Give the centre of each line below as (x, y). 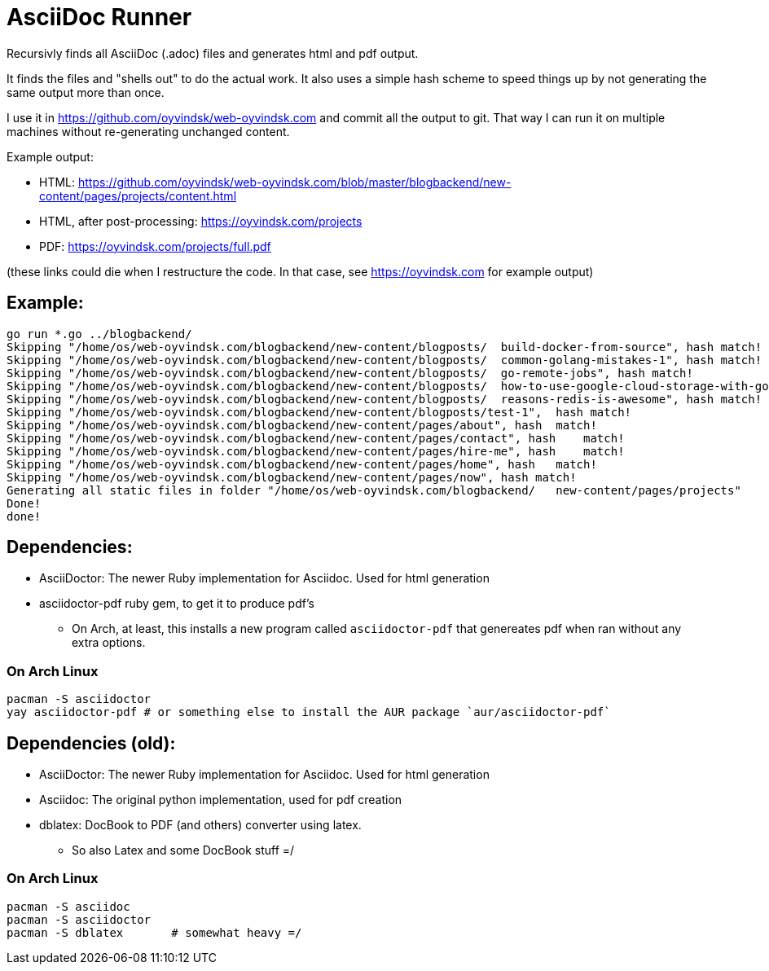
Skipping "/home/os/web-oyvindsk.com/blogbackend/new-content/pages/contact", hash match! (316, 438)
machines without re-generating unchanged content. (148, 131)
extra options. (109, 643)
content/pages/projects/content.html (138, 196)
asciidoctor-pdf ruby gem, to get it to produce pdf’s (177, 604)
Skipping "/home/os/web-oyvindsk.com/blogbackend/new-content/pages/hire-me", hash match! (316, 451)
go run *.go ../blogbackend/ (99, 334)
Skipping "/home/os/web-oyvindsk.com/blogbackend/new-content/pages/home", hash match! (302, 464)
